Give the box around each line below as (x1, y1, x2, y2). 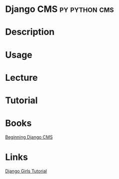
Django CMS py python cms (5, 3, 114, 15)
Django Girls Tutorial (5, 168, 47, 174)
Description (5, 26, 55, 38)
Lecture (5, 72, 38, 83)
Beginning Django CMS (5, 134, 53, 140)
